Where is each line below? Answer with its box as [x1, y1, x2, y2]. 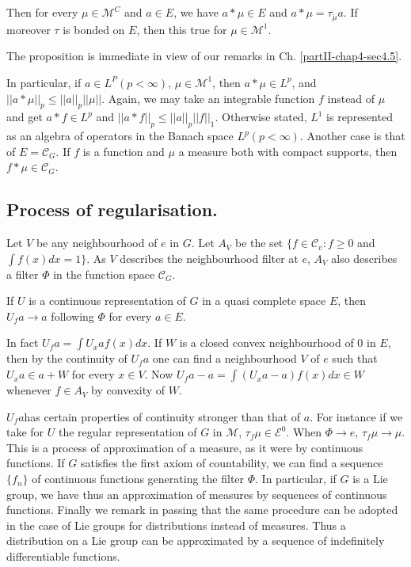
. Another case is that [299, 127, 405, 144]
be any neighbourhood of [36, 234, 158, 251]
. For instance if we [310, 408, 403, 424]
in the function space [53, 265, 155, 282]
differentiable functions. [6, 548, 120, 565]
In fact [6, 334, 39, 351]
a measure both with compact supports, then [178, 143, 398, 159]
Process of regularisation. [6, 197, 218, 222]
